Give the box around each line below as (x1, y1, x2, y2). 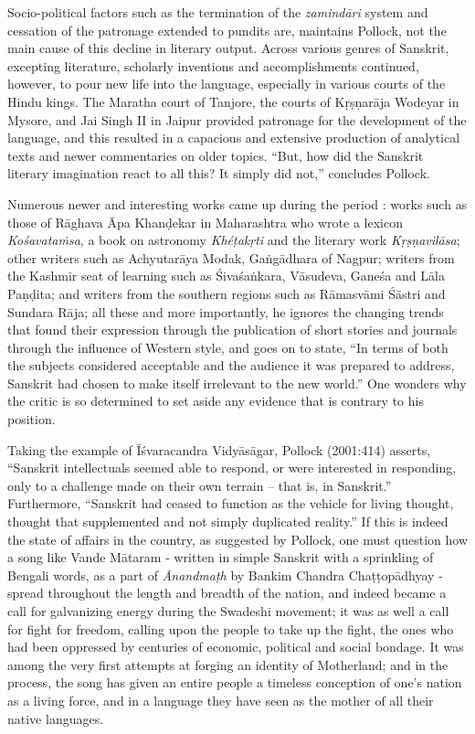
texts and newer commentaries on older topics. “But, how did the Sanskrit (7, 145, 424, 165)
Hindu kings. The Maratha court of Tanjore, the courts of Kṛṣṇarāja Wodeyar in (7, 91, 459, 111)
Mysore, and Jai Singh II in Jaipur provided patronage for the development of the (7, 110, 467, 129)
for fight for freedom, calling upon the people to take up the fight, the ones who (7, 619, 454, 638)
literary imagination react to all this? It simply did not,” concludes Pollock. (7, 164, 430, 183)
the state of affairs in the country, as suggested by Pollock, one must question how (7, 529, 468, 548)
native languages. (7, 708, 104, 728)
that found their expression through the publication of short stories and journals (7, 320, 458, 339)
